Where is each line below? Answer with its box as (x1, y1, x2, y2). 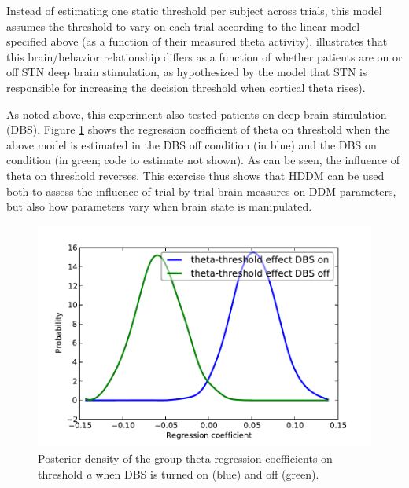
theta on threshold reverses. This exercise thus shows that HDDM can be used (6, 167, 385, 183)
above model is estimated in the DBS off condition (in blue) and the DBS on (6, 136, 377, 152)
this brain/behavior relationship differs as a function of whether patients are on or (6, 48, 403, 64)
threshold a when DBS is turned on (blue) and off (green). (38, 465, 319, 482)
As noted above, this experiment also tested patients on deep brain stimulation (6, 105, 387, 122)
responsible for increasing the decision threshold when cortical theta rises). (6, 79, 366, 95)
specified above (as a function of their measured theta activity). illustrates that (6, 33, 388, 50)
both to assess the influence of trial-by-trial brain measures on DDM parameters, (6, 182, 396, 199)
